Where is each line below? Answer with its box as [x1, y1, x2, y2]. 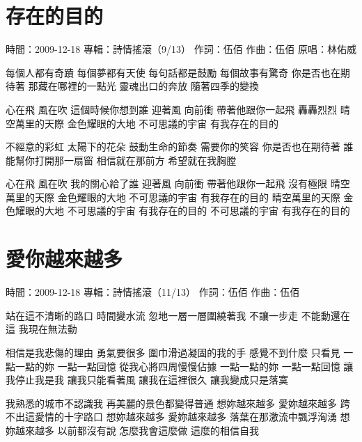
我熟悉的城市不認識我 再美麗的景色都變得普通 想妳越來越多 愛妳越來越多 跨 [6, 395, 350, 410]
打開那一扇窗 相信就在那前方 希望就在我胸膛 [34, 152, 237, 167]
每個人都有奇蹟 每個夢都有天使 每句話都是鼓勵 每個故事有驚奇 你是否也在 [6, 65, 340, 79]
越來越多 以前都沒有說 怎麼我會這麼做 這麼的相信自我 [15, 423, 259, 437]
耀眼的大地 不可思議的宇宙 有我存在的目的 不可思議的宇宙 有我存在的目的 [15, 203, 350, 218]
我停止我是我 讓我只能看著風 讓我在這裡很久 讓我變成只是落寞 [6, 372, 288, 387]
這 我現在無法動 [6, 322, 77, 336]
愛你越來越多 [6, 244, 123, 273]
